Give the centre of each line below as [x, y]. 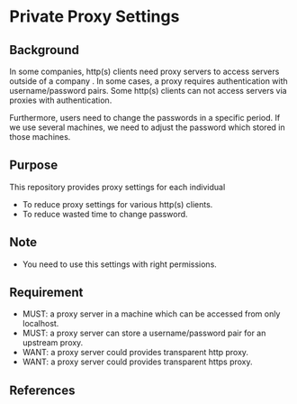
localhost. [40, 324]
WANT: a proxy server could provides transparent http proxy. [135, 353]
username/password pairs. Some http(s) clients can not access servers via [148, 91]
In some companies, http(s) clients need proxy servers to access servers [144, 71]
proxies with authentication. [61, 100]
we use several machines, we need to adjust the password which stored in [147, 127]
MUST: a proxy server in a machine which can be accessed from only [151, 314]
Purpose [34, 165]
